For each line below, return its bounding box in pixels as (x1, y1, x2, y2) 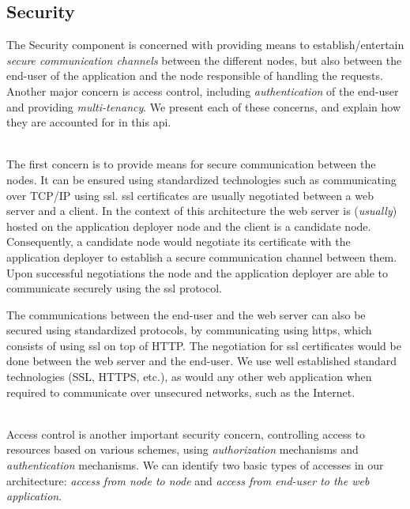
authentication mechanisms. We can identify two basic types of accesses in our (6, 457, 384, 473)
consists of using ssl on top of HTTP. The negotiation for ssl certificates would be (6, 337, 401, 353)
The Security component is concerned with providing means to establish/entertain (6, 36, 404, 53)
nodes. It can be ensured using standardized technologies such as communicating (6, 171, 397, 187)
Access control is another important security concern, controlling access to (6, 425, 366, 442)
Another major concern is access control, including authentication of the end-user (6, 82, 399, 99)
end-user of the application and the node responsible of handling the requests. (6, 67, 383, 84)
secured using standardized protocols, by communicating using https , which (6, 322, 372, 338)
